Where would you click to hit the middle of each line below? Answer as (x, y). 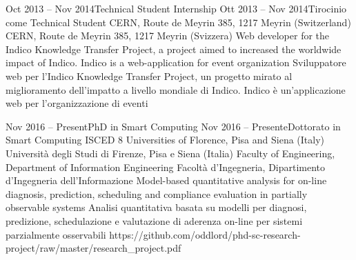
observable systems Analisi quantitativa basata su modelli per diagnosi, (156, 207)
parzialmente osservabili (56, 234)
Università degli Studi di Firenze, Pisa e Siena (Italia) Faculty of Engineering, (170, 153)
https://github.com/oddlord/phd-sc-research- (205, 234)
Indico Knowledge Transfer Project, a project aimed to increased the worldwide (174, 49)
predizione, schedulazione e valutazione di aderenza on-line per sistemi (154, 220)
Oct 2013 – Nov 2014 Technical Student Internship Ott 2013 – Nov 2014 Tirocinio (176, 8)
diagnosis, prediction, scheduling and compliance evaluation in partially (157, 193)
